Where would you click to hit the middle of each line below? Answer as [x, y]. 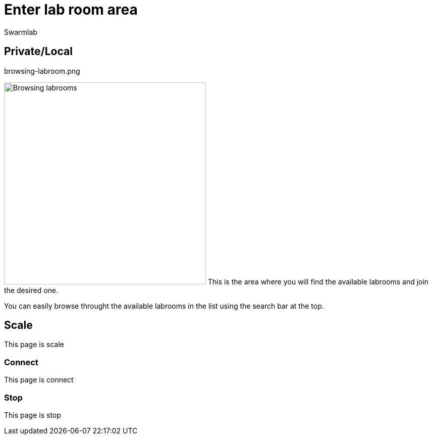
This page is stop [33, 415]
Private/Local [38, 52]
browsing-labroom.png [42, 71]
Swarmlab [21, 32]
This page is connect [39, 380]
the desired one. [31, 290]
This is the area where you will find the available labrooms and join [318, 281]
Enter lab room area [71, 10]
